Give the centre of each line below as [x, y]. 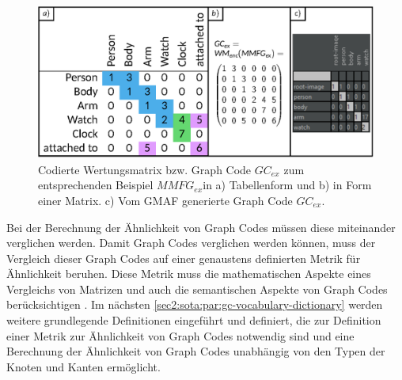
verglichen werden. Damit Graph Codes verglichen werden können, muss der [191, 243]
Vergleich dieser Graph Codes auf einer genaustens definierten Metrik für [184, 258]
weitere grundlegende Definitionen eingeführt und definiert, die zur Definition [194, 320]
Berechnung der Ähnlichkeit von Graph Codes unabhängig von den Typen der [196, 351]
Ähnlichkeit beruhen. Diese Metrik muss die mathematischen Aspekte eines [189, 274]
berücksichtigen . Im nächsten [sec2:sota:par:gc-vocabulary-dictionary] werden [195, 304]
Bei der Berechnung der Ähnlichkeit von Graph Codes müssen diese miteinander [201, 227]
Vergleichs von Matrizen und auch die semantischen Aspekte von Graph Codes [197, 289]
